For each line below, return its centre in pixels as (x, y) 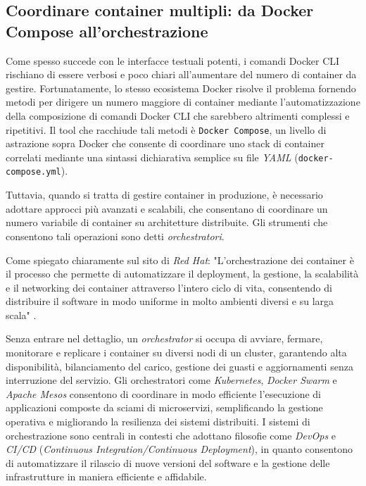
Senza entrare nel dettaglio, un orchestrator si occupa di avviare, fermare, (164, 338)
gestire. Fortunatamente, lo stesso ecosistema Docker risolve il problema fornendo (181, 88)
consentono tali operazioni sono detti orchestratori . (115, 236)
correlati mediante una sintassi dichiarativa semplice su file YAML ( (152, 157)
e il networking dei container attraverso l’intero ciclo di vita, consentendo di (169, 287)
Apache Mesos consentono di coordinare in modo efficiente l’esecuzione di (163, 393)
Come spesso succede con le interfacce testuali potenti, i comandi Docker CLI (173, 60)
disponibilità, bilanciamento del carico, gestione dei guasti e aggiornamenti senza (179, 366)
